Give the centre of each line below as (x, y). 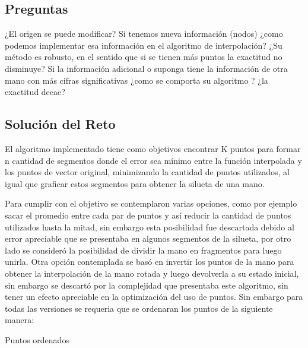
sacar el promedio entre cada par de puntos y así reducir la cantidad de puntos (148, 215)
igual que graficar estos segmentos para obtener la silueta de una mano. (135, 183)
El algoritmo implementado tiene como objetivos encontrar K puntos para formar (153, 148)
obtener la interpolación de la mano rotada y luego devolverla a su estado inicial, (152, 273)
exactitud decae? (35, 92)
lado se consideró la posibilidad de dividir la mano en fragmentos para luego (143, 250)
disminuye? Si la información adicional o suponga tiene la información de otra (146, 68)
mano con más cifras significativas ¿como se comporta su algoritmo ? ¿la (136, 80)
